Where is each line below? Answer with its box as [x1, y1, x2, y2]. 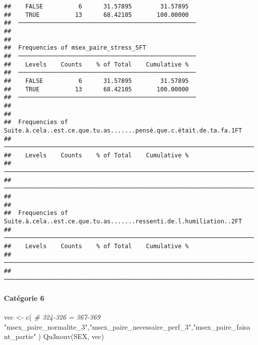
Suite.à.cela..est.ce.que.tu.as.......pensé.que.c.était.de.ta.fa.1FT [4, 127, 242, 134]
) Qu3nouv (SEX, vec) [38, 331, 104, 342]
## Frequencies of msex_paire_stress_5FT [4, 44, 146, 52]
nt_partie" [4, 331, 36, 342]
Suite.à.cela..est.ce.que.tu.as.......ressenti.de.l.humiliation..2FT [4, 218, 242, 225]
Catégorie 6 [4, 292, 45, 303]
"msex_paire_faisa [193, 321, 251, 332]
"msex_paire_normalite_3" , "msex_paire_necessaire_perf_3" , [4, 321, 193, 332]
